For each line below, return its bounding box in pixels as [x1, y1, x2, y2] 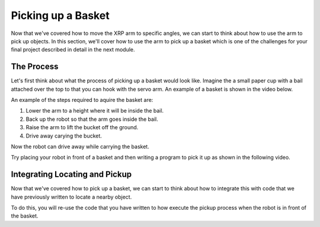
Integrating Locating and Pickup [11, 170, 132, 180]
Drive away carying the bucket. [25, 132, 102, 139]
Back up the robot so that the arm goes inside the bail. [25, 116, 158, 123]
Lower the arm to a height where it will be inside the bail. [25, 107, 164, 114]
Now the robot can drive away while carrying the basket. [11, 143, 149, 150]
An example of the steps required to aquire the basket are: [11, 97, 153, 104]
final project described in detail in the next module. [11, 46, 136, 53]
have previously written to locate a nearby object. [11, 193, 132, 200]
